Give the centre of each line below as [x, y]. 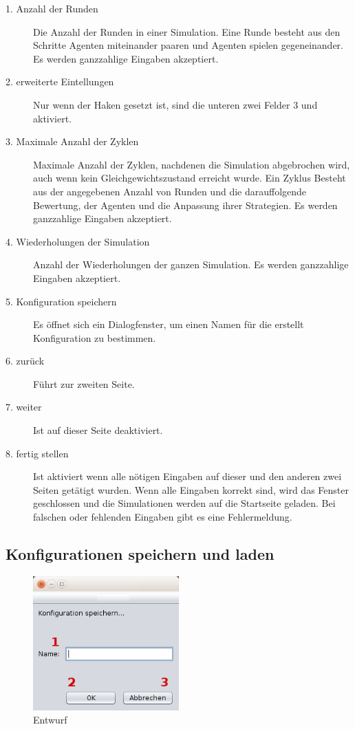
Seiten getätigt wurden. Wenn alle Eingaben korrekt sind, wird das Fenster [191, 489]
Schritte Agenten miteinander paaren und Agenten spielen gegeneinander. [188, 45]
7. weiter [24, 407]
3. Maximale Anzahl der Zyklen [72, 141]
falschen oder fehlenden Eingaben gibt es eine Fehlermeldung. [163, 517]
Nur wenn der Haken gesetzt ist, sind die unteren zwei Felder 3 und [175, 104]
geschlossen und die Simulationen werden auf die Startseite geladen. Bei [184, 503]
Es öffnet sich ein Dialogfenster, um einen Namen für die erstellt [169, 324]
